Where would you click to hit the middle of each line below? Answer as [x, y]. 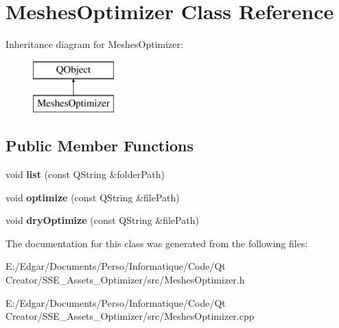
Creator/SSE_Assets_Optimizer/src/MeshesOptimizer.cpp [130, 316]
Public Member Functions [100, 146]
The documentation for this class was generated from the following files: [157, 243]
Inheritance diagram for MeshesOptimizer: [94, 44]
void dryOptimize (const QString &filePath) [102, 220]
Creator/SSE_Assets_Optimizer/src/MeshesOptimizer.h [125, 280]
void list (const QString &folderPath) [85, 174]
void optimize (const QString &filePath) [93, 197]
